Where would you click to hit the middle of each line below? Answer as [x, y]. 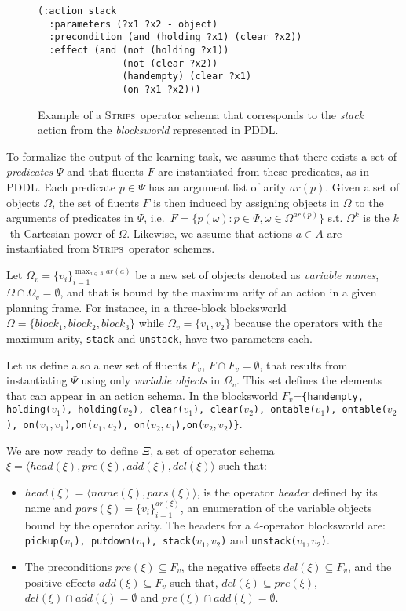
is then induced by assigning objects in [247, 202]
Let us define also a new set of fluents [97, 364]
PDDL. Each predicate [61, 186]
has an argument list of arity [218, 186]
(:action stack [77, 11]
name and [48, 507]
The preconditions [68, 567]
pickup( [44, 542]
